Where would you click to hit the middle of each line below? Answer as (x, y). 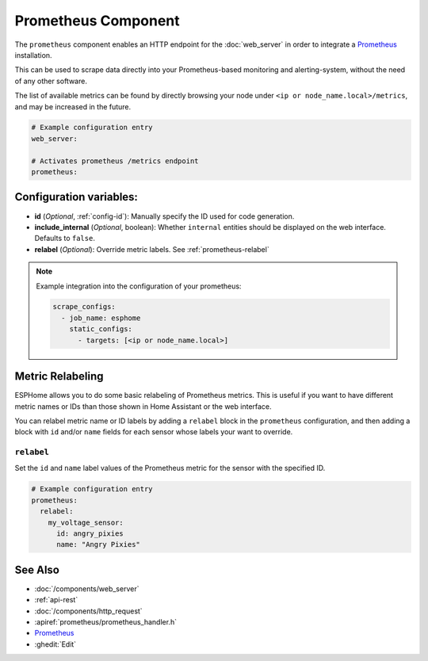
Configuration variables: (76, 197)
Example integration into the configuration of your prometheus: (139, 286)
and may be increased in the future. (73, 106)
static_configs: (101, 329)
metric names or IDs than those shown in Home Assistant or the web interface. (143, 406)
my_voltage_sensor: (86, 522)
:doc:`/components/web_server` (87, 588)
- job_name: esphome (101, 318)
